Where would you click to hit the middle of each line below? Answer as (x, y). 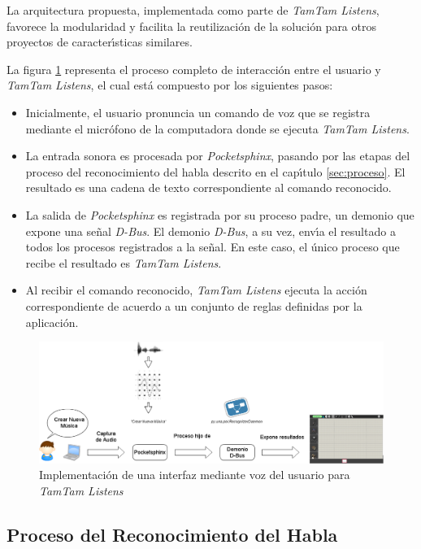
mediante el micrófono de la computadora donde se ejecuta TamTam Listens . (217, 128)
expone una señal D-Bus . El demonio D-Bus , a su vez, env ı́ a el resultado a (210, 231)
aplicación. (52, 322)
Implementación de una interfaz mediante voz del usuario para (195, 475)
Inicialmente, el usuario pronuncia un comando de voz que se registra (198, 112)
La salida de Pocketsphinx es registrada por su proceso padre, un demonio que (220, 214)
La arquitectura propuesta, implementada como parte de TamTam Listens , (193, 10)
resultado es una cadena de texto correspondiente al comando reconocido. (208, 187)
